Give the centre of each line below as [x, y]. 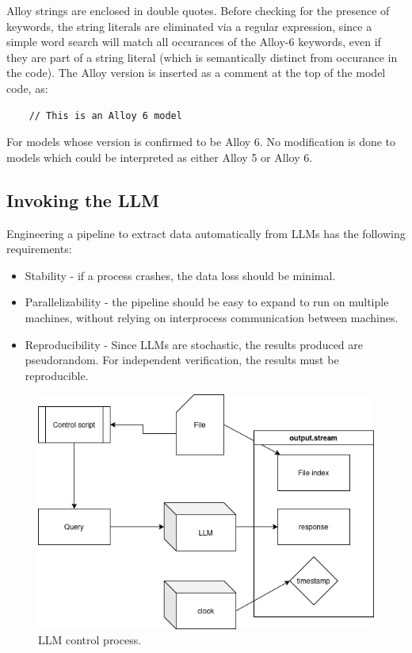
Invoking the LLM [83, 200]
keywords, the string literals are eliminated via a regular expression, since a [189, 26]
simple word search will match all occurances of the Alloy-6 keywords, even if [194, 42]
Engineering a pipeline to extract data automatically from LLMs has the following [206, 233]
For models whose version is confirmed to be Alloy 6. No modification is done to [201, 142]
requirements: [39, 249]
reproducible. [57, 375]
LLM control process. [90, 640]
